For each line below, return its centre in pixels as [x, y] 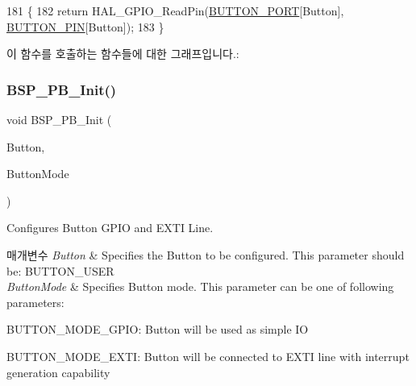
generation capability [58, 372]
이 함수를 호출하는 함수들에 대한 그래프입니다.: [123, 54]
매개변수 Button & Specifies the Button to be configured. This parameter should [206, 254]
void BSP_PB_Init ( [59, 119]
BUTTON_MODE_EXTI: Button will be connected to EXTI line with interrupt [208, 356]
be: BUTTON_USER [60, 270]
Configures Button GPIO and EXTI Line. [110, 228]
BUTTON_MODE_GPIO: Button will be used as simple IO [158, 329]
